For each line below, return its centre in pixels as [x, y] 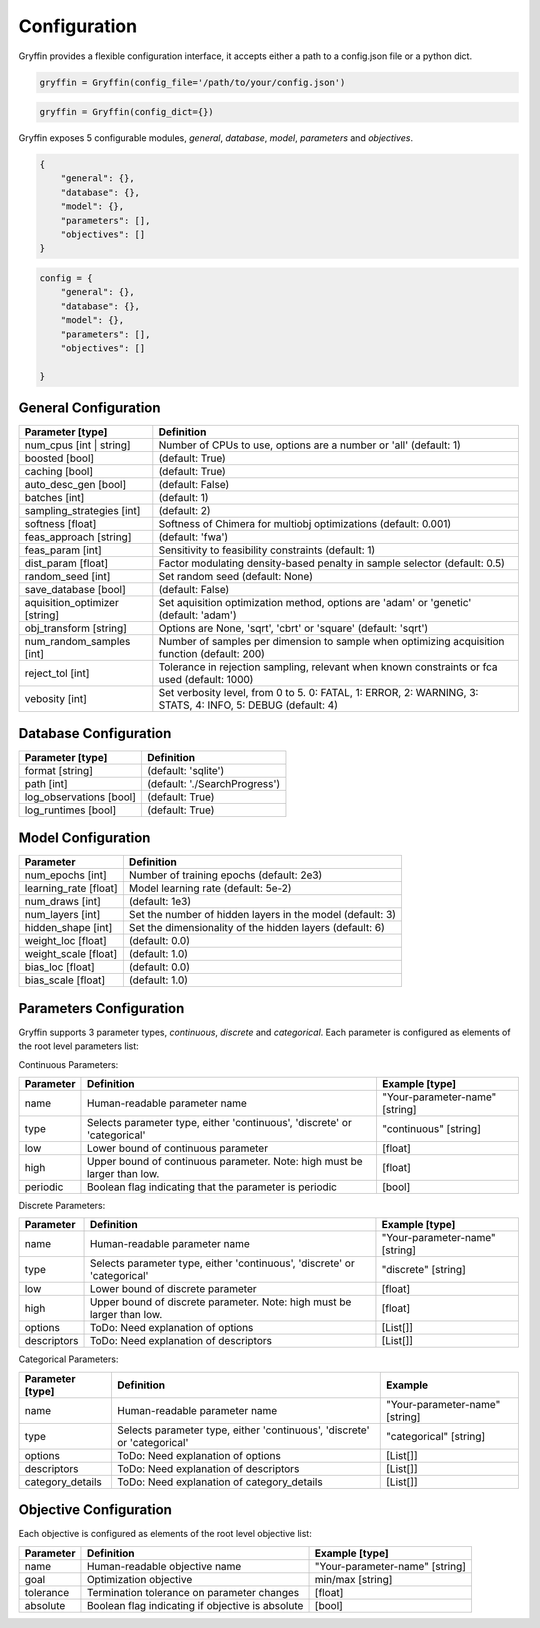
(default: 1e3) [160, 902]
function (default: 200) [211, 654]
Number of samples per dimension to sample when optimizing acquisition [331, 642]
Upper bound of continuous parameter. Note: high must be [225, 1161]
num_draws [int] [63, 902]
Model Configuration [84, 838]
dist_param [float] [66, 563]
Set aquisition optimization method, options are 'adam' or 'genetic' [315, 603]
